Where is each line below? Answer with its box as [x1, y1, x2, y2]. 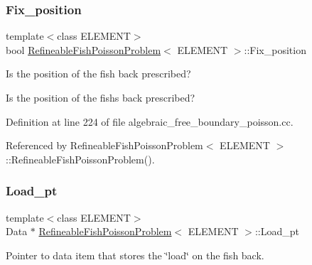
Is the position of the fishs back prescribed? [6, 90, 195, 104]
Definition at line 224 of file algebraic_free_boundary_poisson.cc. [6, 114, 294, 129]
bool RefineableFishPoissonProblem [6, 42, 161, 57]
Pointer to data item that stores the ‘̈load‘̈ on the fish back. [6, 247, 264, 262]
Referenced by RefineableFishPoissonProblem [6, 138, 203, 153]
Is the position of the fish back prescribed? [6, 66, 191, 81]
